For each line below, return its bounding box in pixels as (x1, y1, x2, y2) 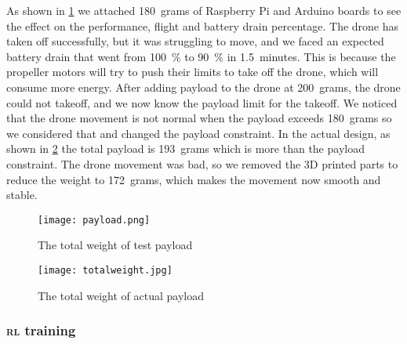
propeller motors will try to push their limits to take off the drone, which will (6, 63, 379, 80)
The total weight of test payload (38, 237, 193, 253)
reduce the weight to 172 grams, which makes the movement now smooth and (6, 171, 381, 187)
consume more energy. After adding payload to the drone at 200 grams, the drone (6, 78, 401, 95)
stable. (6, 186, 38, 203)
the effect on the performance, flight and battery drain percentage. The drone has (6, 17, 399, 34)
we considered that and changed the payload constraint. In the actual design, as (6, 125, 391, 141)
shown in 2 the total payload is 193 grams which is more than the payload (6, 140, 365, 157)
